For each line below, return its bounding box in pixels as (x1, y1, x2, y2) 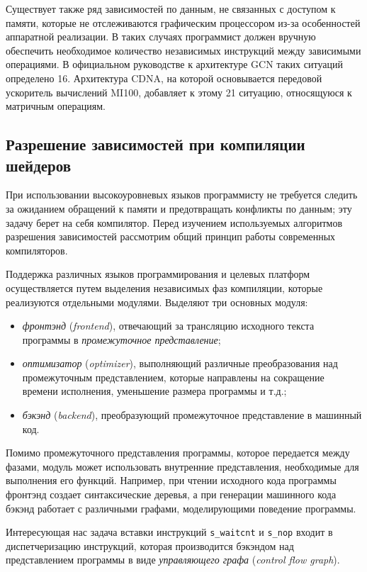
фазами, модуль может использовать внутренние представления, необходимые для (6, 459, 359, 473)
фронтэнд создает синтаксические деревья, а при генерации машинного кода (6, 487, 337, 502)
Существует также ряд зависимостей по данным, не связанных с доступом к (6, 1, 336, 16)
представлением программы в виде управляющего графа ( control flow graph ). (6, 552, 340, 567)
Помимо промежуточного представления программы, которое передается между (6, 445, 350, 460)
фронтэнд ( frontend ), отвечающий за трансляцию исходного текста (22, 318, 315, 333)
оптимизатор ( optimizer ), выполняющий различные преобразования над (22, 356, 338, 371)
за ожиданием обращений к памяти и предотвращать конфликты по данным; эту (6, 201, 352, 215)
